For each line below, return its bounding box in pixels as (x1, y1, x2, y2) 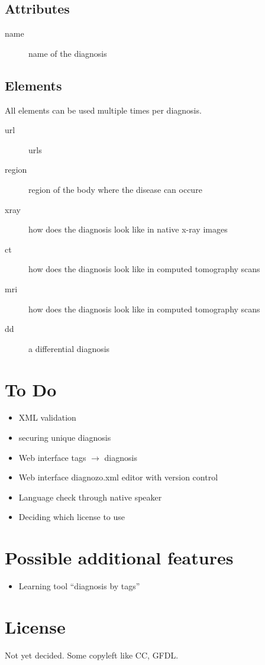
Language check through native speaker (18, 490, 162, 503)
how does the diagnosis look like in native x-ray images (28, 223, 228, 235)
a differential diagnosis (28, 342, 110, 354)
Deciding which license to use (18, 511, 125, 523)
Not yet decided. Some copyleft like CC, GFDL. (5, 648, 179, 661)
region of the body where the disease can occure (28, 183, 202, 195)
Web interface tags (18, 451, 86, 463)
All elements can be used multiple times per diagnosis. (5, 104, 202, 116)
